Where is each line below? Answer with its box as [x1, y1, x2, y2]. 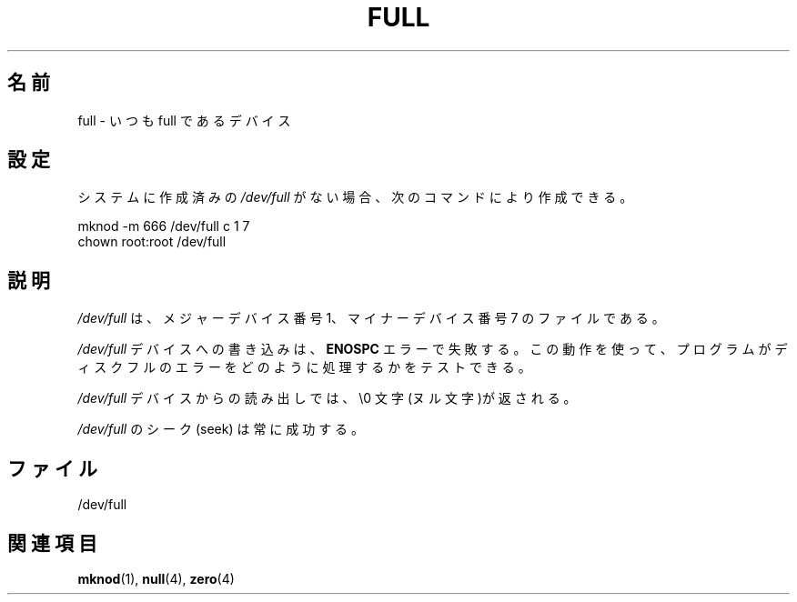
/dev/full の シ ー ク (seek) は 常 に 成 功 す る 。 [77, 421, 365, 437]
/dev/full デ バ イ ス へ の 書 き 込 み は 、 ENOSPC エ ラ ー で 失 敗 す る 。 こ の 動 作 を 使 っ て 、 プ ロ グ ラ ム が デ [77, 341, 788, 357]
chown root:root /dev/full [77, 234, 227, 250]
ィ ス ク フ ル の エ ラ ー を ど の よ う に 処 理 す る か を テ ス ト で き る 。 [77, 359, 531, 376]
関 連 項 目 [7, 531, 97, 555]
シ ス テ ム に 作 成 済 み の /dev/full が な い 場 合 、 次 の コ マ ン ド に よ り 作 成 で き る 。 [77, 189, 633, 206]
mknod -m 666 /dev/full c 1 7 [77, 218, 250, 235]
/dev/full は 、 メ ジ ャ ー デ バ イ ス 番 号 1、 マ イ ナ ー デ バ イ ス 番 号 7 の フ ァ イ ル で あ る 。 [77, 310, 665, 326]
